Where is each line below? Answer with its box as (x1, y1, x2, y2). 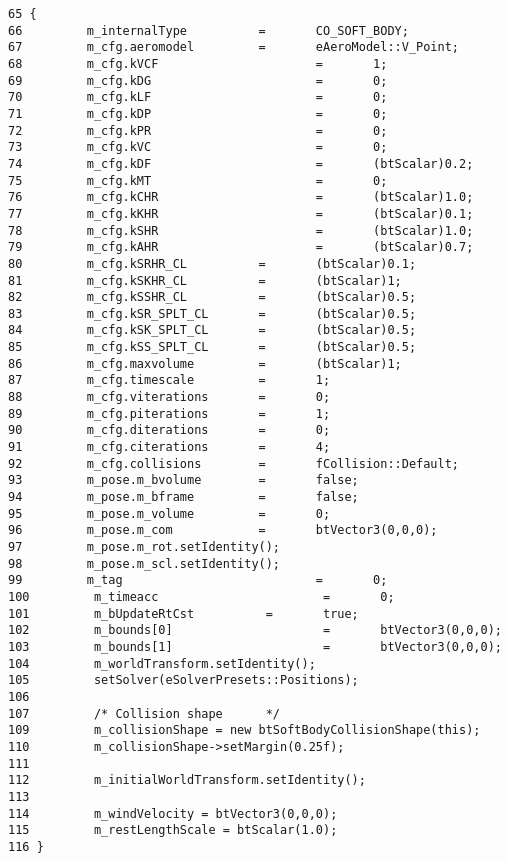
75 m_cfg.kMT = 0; (8, 173, 388, 188)
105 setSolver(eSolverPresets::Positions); (8, 673, 359, 688)
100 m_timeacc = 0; (8, 589, 395, 604)
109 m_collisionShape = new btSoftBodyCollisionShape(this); (8, 723, 481, 738)
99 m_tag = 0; (8, 573, 388, 588)
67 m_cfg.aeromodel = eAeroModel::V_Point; (8, 40, 460, 55)
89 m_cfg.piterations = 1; (8, 406, 331, 421)
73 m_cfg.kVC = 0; (8, 140, 388, 155)
